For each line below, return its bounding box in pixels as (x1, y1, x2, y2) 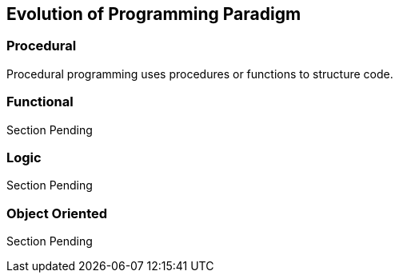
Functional (6, 94, 74, 110)
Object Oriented (6, 205, 108, 221)
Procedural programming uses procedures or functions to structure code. (6, 66, 393, 81)
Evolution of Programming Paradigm (6, 4, 301, 24)
